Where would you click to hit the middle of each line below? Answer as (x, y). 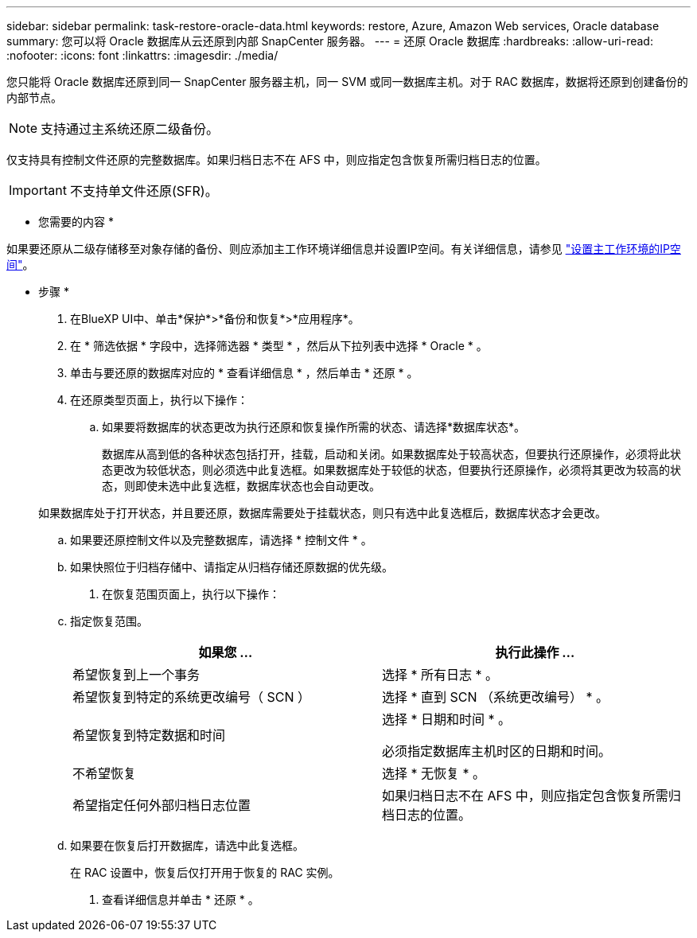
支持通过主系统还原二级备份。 (130, 129)
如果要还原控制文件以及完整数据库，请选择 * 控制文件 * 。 (221, 540)
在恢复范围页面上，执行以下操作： (191, 594)
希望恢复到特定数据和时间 (149, 735)
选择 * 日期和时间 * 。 (447, 719)
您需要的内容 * (76, 222)
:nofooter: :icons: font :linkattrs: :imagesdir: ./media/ (142, 55)
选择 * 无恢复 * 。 (434, 773)
